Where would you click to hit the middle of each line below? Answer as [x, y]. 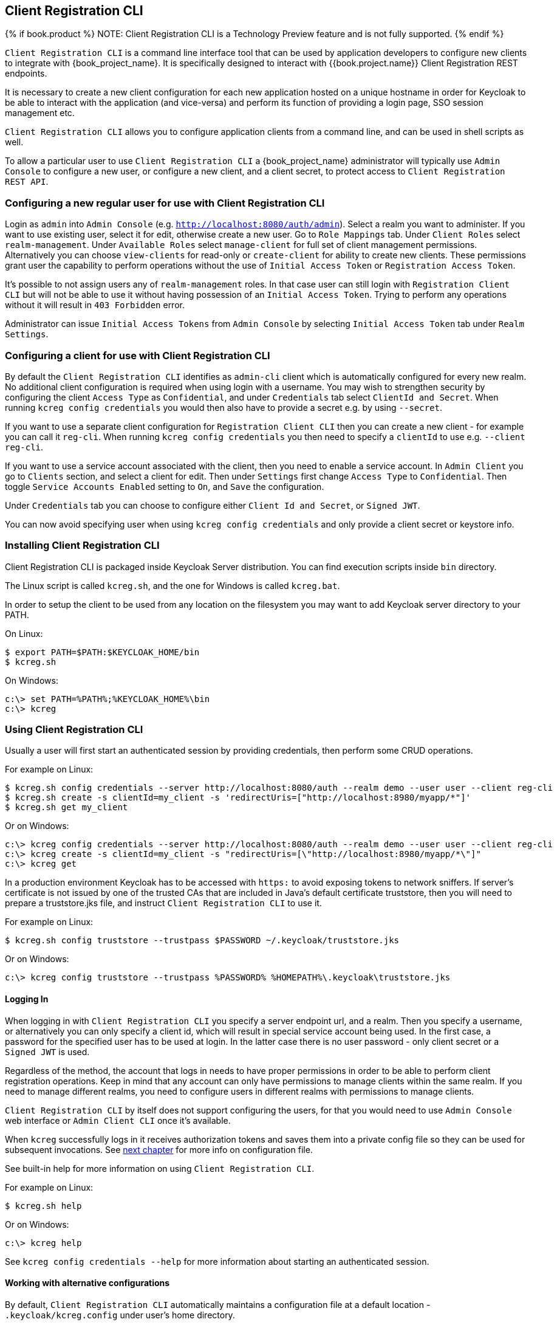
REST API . [27, 182]
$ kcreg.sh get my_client [67, 807]
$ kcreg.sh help [43, 1206]
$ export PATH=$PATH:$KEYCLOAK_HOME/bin [102, 652]
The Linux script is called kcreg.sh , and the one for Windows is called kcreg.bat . [173, 585]
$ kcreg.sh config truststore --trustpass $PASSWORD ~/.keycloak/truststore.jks [202, 941]
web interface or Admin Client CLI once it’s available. [118, 1120]
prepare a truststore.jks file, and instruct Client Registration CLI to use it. [163, 903]
